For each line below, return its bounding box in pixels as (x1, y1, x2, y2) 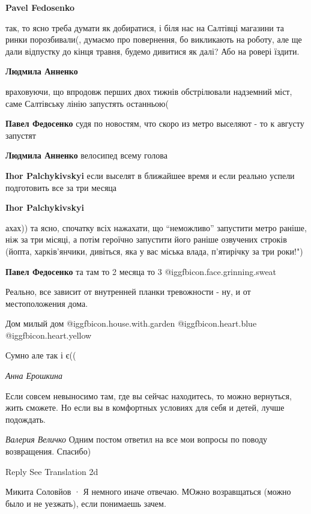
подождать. (5, 413, 46, 425)
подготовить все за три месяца (5, 181, 117, 193)
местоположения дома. (5, 297, 88, 309)
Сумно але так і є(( (5, 349, 76, 361)
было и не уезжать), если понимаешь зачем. (5, 497, 166, 509)
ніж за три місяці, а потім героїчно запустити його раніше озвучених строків (5, 233, 287, 246)
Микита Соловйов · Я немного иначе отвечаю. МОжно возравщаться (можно (5, 485, 291, 498)
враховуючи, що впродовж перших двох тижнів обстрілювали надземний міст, (5, 85, 292, 97)
